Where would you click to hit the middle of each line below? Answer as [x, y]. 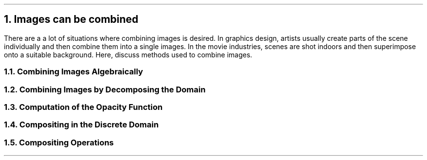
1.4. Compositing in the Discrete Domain [81, 125]
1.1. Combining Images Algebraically [74, 72]
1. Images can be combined [71, 19]
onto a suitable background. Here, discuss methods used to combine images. [128, 54]
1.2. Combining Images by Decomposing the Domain [105, 89]
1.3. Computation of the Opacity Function [83, 107]
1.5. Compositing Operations [59, 142]
